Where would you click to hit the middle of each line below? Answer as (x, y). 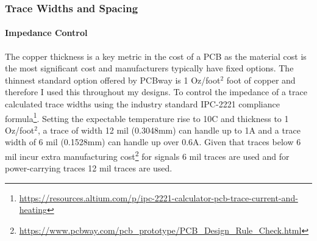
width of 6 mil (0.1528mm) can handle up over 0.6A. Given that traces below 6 (153, 142)
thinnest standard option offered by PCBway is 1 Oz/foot (113, 80)
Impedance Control (46, 33)
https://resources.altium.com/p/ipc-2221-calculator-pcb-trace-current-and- (158, 197)
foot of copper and (261, 80)
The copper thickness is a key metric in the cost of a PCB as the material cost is (156, 56)
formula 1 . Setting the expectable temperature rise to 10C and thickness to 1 (147, 117)
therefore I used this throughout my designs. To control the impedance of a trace (156, 92)
